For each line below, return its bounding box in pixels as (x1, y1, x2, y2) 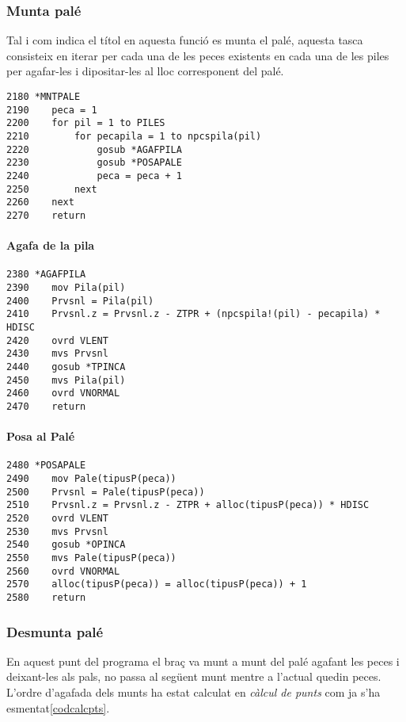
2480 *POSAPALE (6, 460, 86, 472)
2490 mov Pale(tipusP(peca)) (6, 473, 176, 485)
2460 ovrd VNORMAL (6, 388, 120, 399)
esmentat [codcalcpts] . (6, 699, 110, 716)
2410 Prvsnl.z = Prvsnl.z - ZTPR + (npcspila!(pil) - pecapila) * (6, 308, 381, 320)
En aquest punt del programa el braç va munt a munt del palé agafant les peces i (6, 652, 400, 669)
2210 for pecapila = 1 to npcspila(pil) (6, 130, 262, 142)
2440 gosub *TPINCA (6, 361, 126, 372)
